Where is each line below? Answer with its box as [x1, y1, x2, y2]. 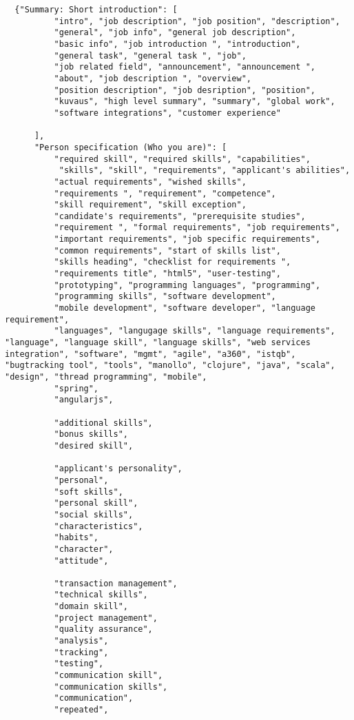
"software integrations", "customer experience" [54, 107, 281, 118]
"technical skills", [54, 590, 148, 600]
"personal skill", [54, 498, 138, 508]
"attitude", [54, 555, 109, 566]
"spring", [54, 383, 99, 393]
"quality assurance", [54, 624, 153, 635]
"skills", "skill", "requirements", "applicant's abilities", [59, 165, 351, 176]
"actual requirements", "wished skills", [54, 176, 247, 187]
